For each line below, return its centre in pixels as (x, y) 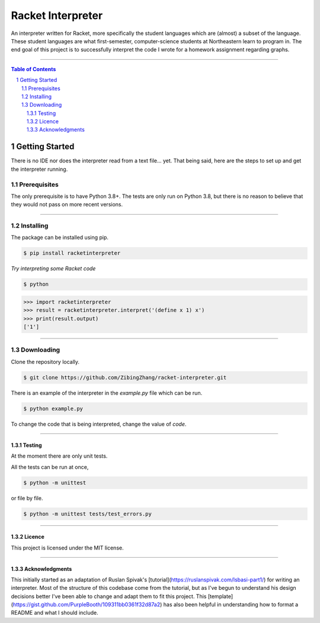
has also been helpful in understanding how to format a (231, 605)
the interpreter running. (39, 169)
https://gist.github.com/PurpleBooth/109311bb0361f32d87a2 (87, 605)
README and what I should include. (55, 613)
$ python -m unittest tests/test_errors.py (88, 514)
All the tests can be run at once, (50, 467)
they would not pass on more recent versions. (67, 205)
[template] (220, 596)
